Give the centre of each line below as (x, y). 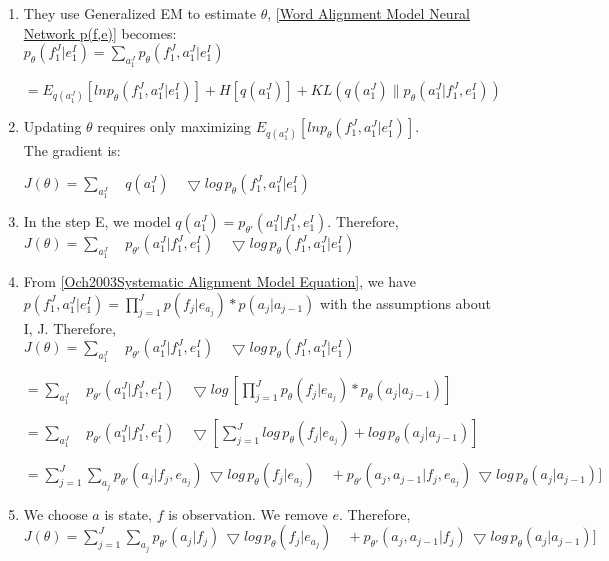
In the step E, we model (97, 221)
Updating (52, 126)
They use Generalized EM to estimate (140, 13)
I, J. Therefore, (69, 327)
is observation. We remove (248, 513)
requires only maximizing (174, 126)
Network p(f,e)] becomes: (100, 32)
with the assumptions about (406, 302)
